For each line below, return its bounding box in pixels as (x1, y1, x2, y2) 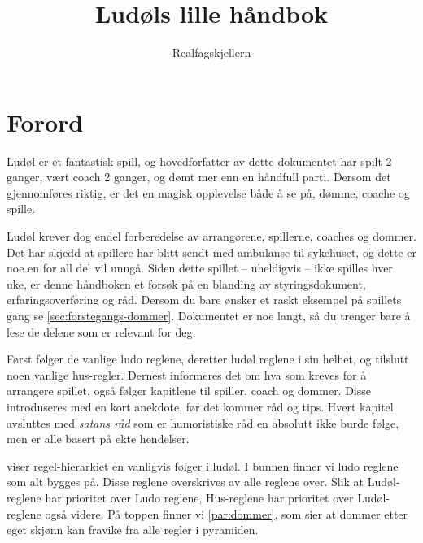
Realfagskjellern (172, 44, 251, 61)
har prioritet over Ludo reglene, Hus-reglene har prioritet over (45, 489, 354, 506)
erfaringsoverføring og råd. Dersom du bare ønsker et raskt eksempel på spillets (7, 291, 402, 308)
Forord (7, 105, 84, 138)
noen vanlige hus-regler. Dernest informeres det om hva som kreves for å (7, 366, 367, 383)
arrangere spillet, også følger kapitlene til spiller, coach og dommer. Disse (7, 382, 372, 399)
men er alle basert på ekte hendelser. (7, 430, 190, 447)
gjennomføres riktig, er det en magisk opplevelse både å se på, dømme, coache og (7, 184, 410, 201)
